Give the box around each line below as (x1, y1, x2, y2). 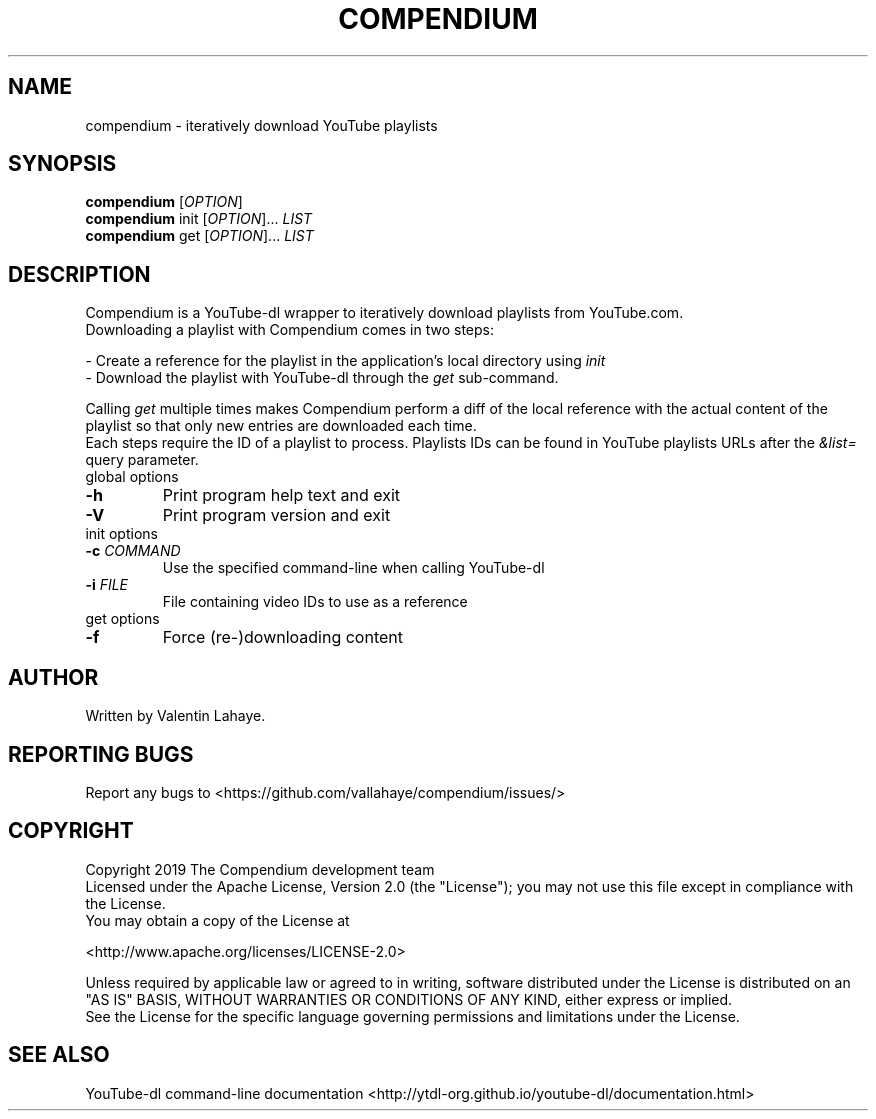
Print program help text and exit (162, 485, 401, 506)
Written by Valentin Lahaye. (85, 707, 266, 725)
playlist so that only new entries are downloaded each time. (85, 417, 477, 435)
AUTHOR (8, 664, 99, 690)
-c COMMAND (85, 542, 181, 560)
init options (85, 525, 158, 543)
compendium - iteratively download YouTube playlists (85, 116, 438, 134)
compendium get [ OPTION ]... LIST (85, 227, 314, 245)
